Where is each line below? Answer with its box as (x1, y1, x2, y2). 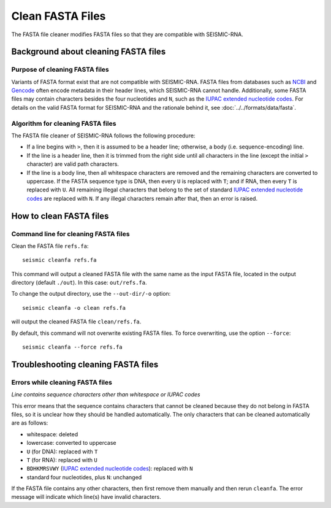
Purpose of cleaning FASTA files (11, 65, 110, 74)
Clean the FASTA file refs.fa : (11, 242, 89, 250)
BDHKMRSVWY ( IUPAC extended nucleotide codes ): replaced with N (26, 465, 193, 472)
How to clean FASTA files (11, 210, 109, 221)
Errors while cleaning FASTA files (11, 378, 113, 387)
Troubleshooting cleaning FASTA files (11, 359, 159, 369)
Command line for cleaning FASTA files (11, 229, 130, 238)
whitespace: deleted (26, 430, 78, 438)
